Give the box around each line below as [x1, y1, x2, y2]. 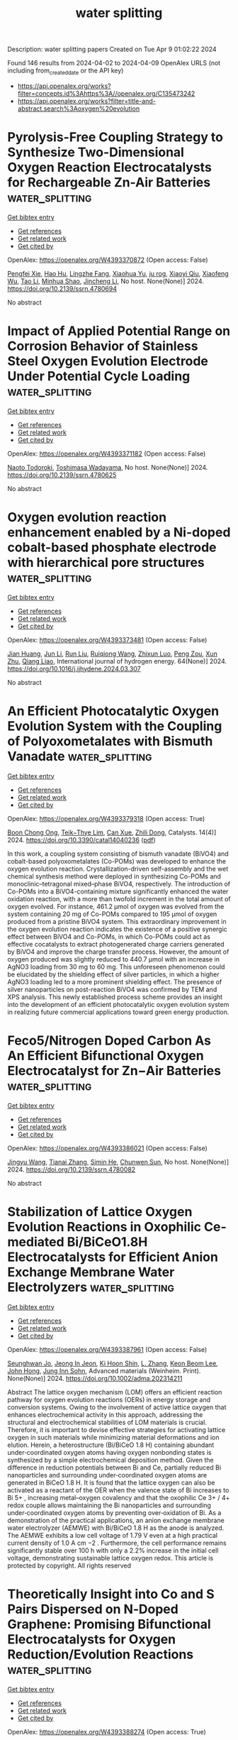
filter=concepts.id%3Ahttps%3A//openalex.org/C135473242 [17, 89, 195, 97]
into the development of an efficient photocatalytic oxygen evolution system [7, 1000, 229, 1008]
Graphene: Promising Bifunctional [7, 1616, 211, 1632]
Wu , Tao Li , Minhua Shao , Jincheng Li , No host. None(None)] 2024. [7, 277, 204, 285]
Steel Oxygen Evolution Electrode [7, 353, 209, 370]
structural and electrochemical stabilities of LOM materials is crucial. [7, 1418, 208, 1426]
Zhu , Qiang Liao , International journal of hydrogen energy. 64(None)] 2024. [7, 656, 227, 665]
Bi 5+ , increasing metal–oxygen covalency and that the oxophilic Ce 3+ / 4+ [7, 1493, 230, 1502]
